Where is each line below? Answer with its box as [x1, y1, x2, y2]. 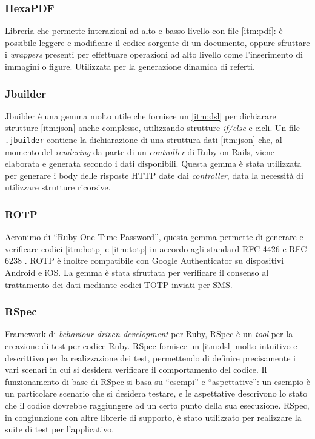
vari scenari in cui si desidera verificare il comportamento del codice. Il [5, 363, 267, 376]
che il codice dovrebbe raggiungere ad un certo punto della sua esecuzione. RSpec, [5, 399, 310, 411]
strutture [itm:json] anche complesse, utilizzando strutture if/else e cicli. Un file [5, 121, 300, 134]
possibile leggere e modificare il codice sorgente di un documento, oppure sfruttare [5, 36, 310, 49]
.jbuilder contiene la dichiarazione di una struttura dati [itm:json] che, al [5, 133, 282, 146]
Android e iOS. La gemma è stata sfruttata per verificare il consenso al [5, 266, 269, 279]
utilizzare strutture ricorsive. [5, 181, 111, 193]
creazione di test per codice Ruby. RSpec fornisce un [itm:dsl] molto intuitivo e [5, 340, 297, 352]
